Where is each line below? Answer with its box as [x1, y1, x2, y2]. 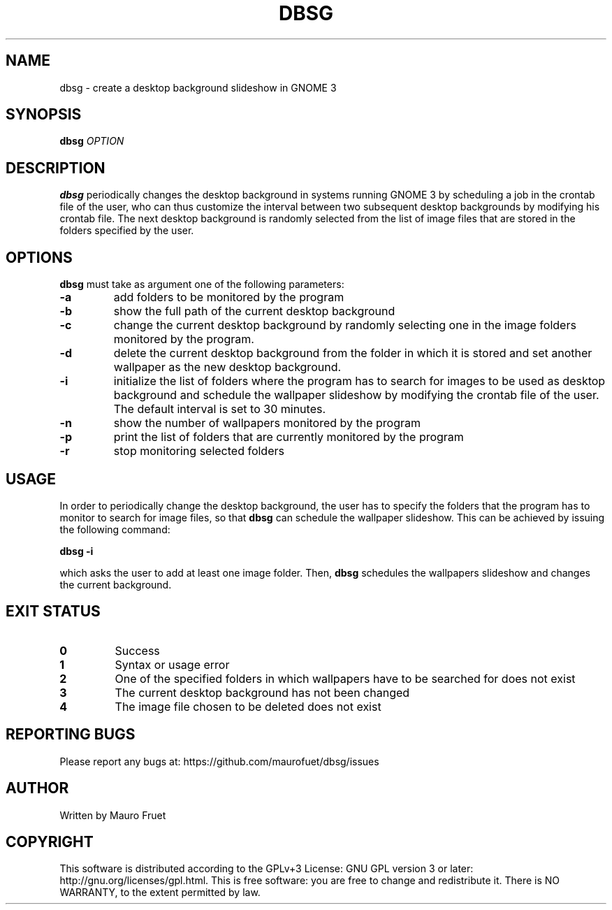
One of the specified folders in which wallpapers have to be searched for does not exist [115, 671, 576, 686]
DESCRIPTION [6, 159, 105, 177]
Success [115, 643, 160, 658]
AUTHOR [6, 779, 69, 797]
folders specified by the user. [59, 224, 194, 237]
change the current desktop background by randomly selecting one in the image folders [113, 318, 576, 333]
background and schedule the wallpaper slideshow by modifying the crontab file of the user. [113, 388, 599, 403]
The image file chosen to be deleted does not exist [115, 699, 381, 714]
